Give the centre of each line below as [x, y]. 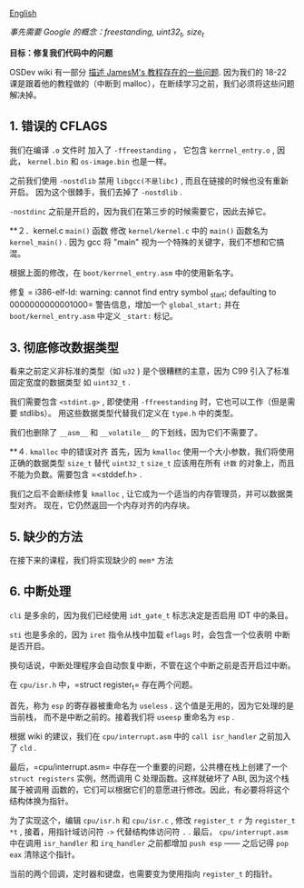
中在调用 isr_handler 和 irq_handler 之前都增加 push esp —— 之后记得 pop [149, 843]
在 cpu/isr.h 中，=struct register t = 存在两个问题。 [103, 685]
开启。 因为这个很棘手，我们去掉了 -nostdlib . [96, 192]
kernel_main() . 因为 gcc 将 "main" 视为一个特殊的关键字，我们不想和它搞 [147, 242]
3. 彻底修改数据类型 [64, 348]
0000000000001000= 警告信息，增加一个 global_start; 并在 [125, 304]
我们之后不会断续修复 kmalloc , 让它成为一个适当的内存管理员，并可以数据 [147, 494]
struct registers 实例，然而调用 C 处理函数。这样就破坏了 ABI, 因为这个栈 [150, 778]
